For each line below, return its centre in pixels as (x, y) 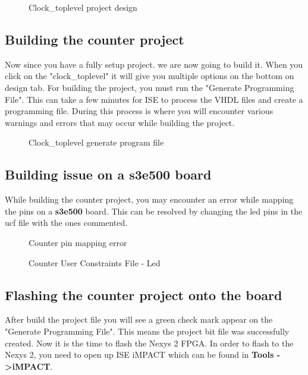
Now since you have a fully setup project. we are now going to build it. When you (154, 64)
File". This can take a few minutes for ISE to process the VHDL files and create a (154, 99)
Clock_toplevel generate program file (96, 142)
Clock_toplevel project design (83, 7)
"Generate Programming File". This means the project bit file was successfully (147, 331)
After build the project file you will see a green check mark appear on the (139, 319)
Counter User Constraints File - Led (95, 262)
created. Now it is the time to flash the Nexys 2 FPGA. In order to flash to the (149, 343)
